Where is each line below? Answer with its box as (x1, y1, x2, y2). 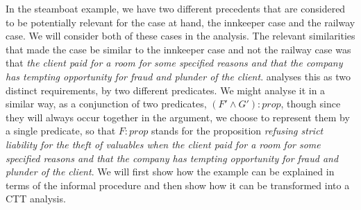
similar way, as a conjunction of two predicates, (6, 96, 207, 111)
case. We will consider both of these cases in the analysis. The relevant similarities (6, 28, 355, 43)
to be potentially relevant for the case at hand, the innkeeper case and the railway (6, 15, 355, 29)
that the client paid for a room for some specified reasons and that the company (6, 55, 343, 70)
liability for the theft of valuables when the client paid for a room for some (6, 137, 321, 151)
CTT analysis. (6, 191, 66, 206)
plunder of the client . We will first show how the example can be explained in (6, 164, 335, 179)
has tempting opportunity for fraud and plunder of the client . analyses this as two (6, 69, 351, 83)
